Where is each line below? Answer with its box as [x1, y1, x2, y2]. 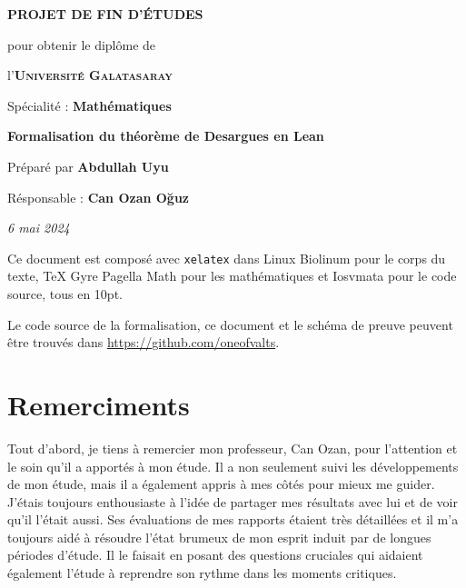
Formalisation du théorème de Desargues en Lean [7, 126, 324, 145]
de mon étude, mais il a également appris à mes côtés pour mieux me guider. [7, 474, 435, 493]
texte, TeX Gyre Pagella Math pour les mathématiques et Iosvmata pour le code [7, 266, 457, 285]
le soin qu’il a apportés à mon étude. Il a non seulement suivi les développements [7, 456, 459, 475]
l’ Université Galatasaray [7, 65, 173, 85]
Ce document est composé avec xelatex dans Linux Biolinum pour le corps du [7, 248, 446, 267]
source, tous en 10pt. [7, 284, 123, 303]
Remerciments [7, 385, 190, 423]
